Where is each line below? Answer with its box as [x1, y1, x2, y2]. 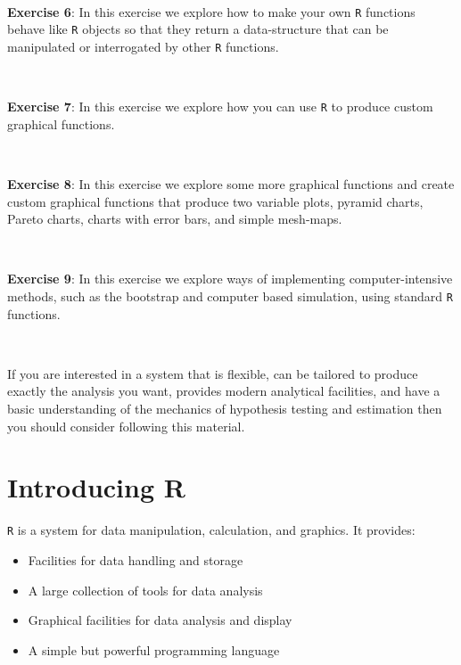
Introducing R [7, 469, 185, 505]
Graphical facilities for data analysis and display [28, 611, 292, 629]
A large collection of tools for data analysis [28, 580, 263, 599]
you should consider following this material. [7, 416, 245, 435]
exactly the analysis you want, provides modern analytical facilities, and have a [7, 382, 440, 400]
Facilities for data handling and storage [28, 550, 243, 569]
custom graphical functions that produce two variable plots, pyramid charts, [7, 192, 424, 210]
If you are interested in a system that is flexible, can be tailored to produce [7, 364, 418, 382]
